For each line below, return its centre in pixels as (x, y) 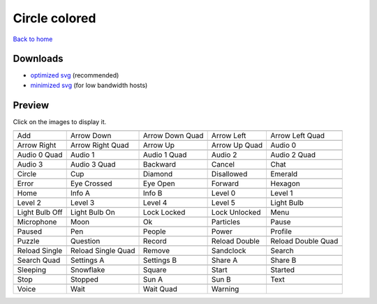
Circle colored (54, 18)
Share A (224, 260)
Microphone (37, 222)
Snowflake (88, 270)
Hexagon (285, 183)
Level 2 (29, 203)
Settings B (160, 260)
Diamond (158, 174)
